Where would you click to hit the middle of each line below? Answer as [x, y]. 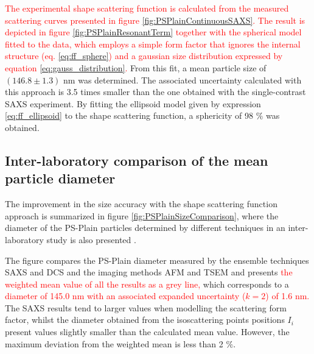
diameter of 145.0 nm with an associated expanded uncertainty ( [125, 296]
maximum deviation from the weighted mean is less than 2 [114, 343]
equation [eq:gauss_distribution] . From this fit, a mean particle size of [136, 67]
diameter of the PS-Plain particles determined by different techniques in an [145, 228]
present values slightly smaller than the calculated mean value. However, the [147, 332]
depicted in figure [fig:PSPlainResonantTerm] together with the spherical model [153, 32]
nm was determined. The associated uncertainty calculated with [183, 80]
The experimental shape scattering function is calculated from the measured [147, 8]
